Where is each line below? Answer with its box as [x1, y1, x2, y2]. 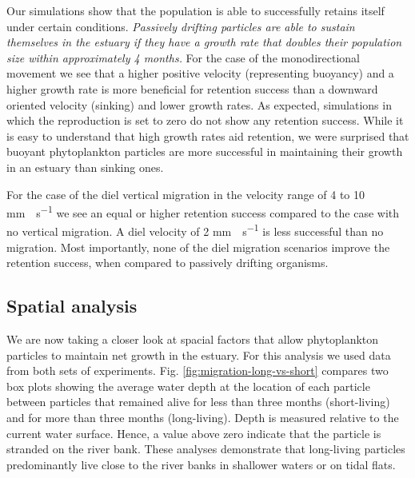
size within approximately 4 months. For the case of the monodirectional [6, 49, 360, 66]
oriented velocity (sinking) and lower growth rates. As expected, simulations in [6, 96, 392, 113]
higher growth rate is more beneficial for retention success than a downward [6, 80, 378, 97]
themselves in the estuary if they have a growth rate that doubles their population [6, 34, 402, 50]
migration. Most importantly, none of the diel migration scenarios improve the [6, 238, 390, 255]
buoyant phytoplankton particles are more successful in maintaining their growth [6, 143, 403, 160]
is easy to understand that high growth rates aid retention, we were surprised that [6, 127, 409, 144]
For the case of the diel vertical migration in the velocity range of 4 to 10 [6, 185, 365, 202]
